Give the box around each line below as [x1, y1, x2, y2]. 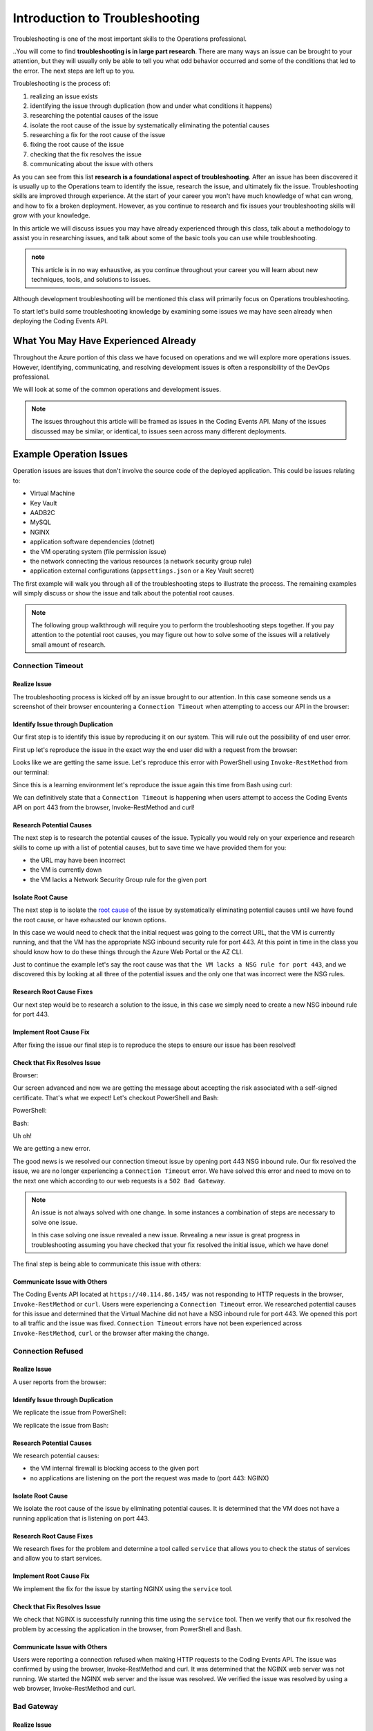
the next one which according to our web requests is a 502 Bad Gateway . [12, 1176, 226, 1185]
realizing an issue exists [30, 92, 98, 100]
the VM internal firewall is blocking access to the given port [30, 1464, 200, 1473]
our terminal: [12, 768, 50, 776]
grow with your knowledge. [12, 211, 90, 219]
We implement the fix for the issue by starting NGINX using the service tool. [12, 1584, 233, 1593]
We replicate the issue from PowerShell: [12, 1408, 127, 1417]
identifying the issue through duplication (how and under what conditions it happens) [30, 101, 273, 110]
